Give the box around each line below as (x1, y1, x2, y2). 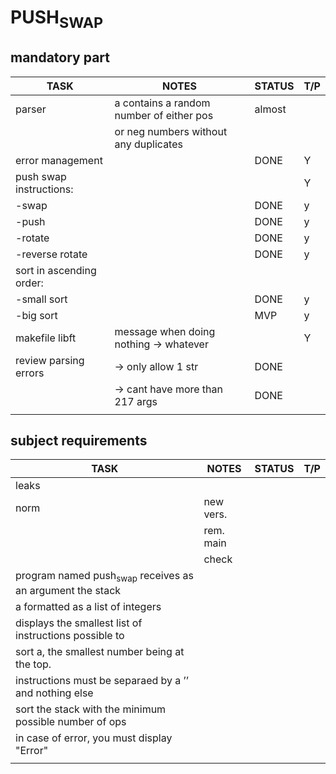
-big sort (15, 308, 58, 322)
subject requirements (10, 432, 148, 449)
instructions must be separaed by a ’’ (15, 673, 189, 687)
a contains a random (114, 96, 211, 110)
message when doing (114, 324, 216, 338)
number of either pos (114, 108, 214, 122)
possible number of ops (15, 714, 127, 728)
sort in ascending (15, 263, 97, 277)
